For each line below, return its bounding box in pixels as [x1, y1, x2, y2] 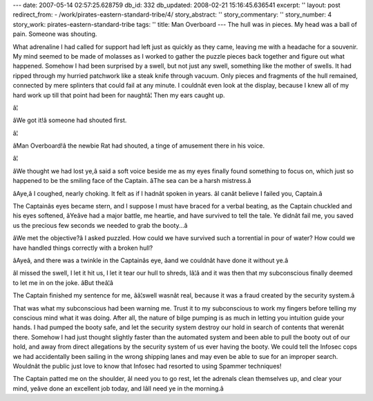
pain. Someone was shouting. [12, 30, 97, 38]
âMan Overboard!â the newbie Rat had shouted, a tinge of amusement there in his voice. [12, 141, 265, 150]
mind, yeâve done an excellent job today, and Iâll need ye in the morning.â [12, 384, 224, 393]
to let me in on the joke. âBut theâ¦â [12, 278, 114, 286]
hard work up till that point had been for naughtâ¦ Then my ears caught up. [12, 90, 225, 99]
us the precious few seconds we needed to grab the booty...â [12, 221, 188, 229]
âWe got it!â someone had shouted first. [12, 116, 127, 124]
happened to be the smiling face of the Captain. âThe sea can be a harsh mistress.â [12, 177, 251, 185]
